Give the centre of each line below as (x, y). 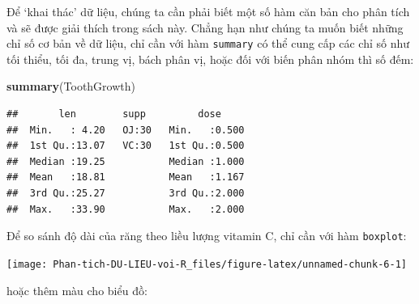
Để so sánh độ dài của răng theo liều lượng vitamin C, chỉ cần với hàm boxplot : (207, 236)
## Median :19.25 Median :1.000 (126, 161)
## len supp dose (114, 114)
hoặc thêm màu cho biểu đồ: (77, 290)
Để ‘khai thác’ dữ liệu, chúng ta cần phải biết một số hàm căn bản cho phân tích (208, 11)
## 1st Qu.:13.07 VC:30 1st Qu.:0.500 (126, 146)
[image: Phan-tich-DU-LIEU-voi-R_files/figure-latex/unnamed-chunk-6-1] (207, 264)
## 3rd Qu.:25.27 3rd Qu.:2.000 (126, 193)
